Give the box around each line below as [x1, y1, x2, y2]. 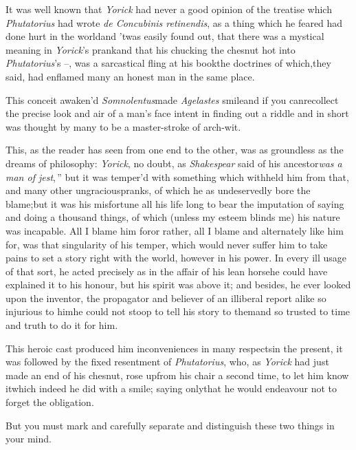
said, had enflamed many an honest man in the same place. [5, 69, 255, 83]
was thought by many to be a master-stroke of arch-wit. [5, 119, 241, 133]
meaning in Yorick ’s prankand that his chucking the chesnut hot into [5, 42, 296, 56]
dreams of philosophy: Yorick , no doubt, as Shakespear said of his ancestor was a [5, 156, 342, 170]
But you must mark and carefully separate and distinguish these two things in [5, 418, 335, 432]
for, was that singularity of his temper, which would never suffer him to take [5, 237, 328, 251]
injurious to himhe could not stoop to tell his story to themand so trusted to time [5, 304, 351, 319]
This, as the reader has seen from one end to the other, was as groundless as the [5, 142, 344, 157]
